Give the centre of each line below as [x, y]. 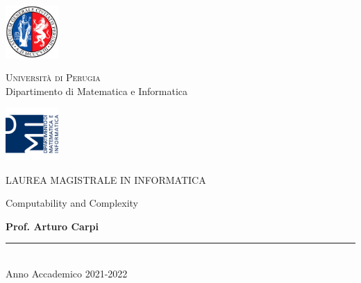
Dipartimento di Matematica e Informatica [96, 91]
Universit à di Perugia [53, 77]
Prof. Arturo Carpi [52, 226]
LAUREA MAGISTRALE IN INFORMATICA [106, 179]
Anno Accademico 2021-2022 [67, 273]
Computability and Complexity [72, 203]
